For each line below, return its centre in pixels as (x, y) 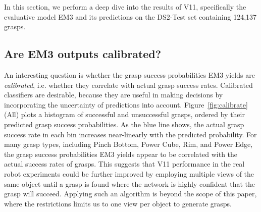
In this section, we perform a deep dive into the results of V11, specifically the (125, 7)
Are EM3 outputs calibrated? (83, 54)
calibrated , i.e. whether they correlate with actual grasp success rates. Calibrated (128, 85)
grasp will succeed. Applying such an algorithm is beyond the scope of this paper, (130, 194)
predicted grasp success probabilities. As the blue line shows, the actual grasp (124, 124)
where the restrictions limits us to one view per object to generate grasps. (118, 203)
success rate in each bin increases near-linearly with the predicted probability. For (130, 134)
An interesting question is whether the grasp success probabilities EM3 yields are (129, 74)
